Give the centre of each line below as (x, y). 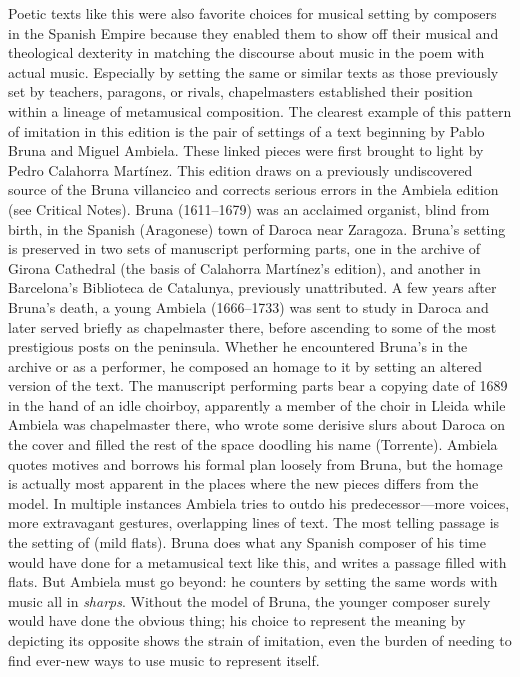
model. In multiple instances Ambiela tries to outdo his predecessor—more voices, (259, 502)
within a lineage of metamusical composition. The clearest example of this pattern (260, 110)
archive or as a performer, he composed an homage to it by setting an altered (245, 365)
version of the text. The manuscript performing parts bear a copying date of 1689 (258, 385)
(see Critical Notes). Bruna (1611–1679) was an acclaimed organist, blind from (249, 208)
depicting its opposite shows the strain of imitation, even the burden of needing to (260, 640)
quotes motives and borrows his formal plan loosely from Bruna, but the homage (255, 463)
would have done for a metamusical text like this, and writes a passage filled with (257, 561)
